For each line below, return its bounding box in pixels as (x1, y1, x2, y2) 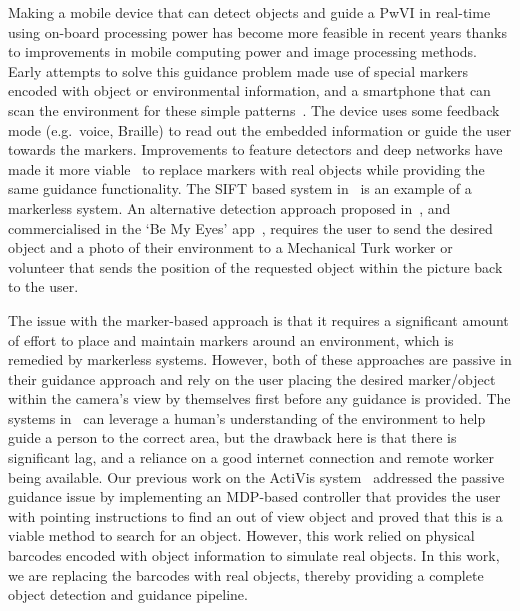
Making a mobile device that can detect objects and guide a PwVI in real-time (8, 2, 491, 22)
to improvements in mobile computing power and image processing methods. (8, 41, 478, 62)
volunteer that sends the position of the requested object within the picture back (8, 256, 503, 277)
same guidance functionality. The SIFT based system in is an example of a (8, 178, 472, 199)
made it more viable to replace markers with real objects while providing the (8, 158, 485, 179)
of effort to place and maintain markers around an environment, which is (8, 329, 454, 350)
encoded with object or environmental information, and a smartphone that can (8, 80, 491, 101)
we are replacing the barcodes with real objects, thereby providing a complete (8, 564, 484, 585)
